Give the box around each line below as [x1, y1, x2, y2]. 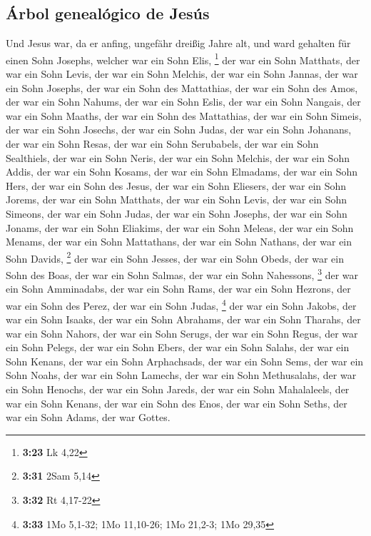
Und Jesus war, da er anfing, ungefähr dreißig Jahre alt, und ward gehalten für [6, 36, 351, 51]
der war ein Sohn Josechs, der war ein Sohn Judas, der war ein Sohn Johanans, [6, 122, 352, 137]
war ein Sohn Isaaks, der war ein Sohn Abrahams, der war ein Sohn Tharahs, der [6, 312, 361, 327]
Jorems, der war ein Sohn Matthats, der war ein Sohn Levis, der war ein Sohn [6, 192, 347, 207]
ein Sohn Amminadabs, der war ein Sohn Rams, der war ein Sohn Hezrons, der [6, 281, 351, 296]
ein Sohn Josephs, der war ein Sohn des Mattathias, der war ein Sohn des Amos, [6, 80, 358, 95]
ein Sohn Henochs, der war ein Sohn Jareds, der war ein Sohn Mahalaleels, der [6, 382, 350, 397]
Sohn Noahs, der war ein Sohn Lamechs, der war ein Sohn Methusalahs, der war [6, 368, 357, 383]
